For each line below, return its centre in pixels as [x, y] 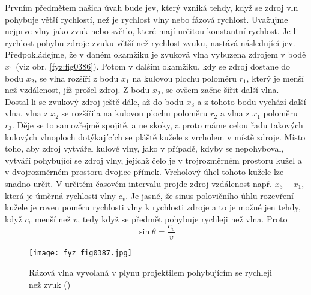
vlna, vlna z [26, 113]
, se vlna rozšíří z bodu [77, 78]
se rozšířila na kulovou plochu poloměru [134, 113]
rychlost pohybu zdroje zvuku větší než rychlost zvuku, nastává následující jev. [150, 42]
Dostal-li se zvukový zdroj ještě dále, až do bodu [94, 101]
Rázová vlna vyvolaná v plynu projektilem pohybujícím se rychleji [150, 272]
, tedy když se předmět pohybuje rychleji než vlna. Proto [183, 219]
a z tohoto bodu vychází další [252, 101]
